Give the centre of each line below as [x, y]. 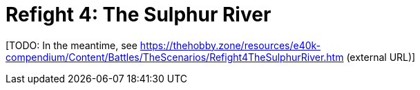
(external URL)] [381, 57]
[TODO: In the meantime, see [71, 45]
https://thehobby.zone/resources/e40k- [230, 45]
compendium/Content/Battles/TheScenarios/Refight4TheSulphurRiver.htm [175, 57]
